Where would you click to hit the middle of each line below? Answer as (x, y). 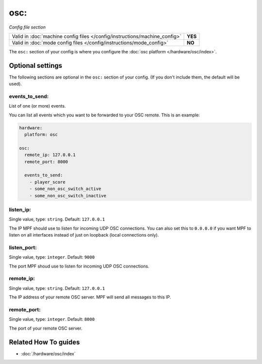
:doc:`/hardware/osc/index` (48, 353)
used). (15, 84)
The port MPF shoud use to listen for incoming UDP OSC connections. (79, 266)
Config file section (27, 27)
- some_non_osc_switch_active (65, 189)
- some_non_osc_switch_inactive (68, 196)
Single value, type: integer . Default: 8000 (52, 319)
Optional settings (36, 65)
